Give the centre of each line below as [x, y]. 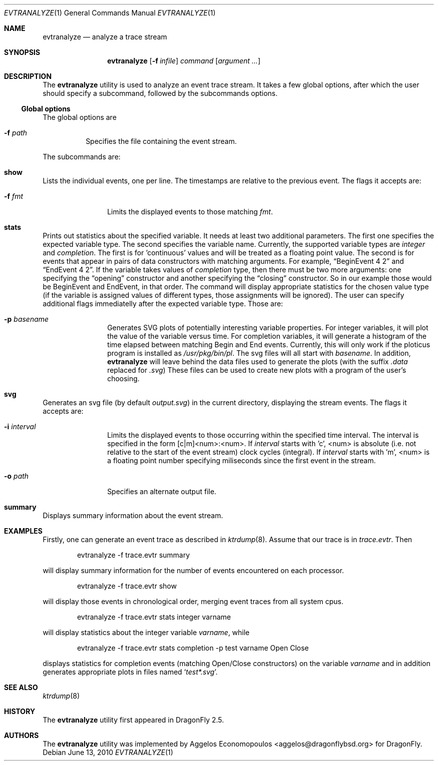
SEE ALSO [21, 687]
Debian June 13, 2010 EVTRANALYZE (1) [108, 752]
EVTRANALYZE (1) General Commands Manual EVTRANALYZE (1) [110, 13]
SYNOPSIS [22, 52]
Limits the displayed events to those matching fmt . [190, 212]
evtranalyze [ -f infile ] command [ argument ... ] [184, 61]
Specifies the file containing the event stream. [161, 141]
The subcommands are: [82, 157]
